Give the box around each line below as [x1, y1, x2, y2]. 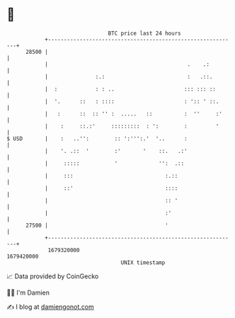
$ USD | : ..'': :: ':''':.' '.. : [6, 135, 188, 142]
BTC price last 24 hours [108, 30, 181, 37]
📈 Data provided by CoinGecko [6, 272, 99, 280]
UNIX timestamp [120, 259, 166, 266]
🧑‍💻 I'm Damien [6, 288, 50, 297]
